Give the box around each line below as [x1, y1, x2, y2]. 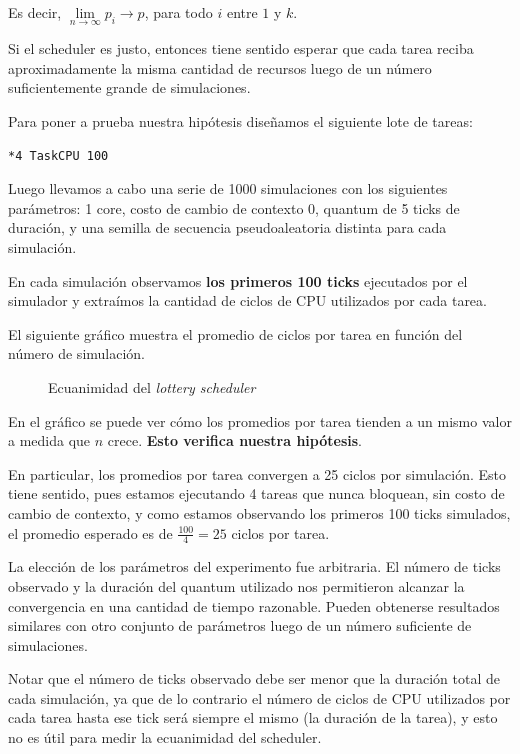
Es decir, [8, 2, 62, 22]
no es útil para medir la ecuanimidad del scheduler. [8, 727, 322, 748]
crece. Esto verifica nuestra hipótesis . [107, 430, 362, 451]
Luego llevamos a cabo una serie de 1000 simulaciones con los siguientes [8, 178, 448, 199]
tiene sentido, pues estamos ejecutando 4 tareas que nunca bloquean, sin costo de [8, 483, 505, 504]
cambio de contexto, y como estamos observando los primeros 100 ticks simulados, [8, 502, 511, 523]
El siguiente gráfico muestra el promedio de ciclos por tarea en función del [8, 323, 463, 344]
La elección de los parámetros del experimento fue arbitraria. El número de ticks [8, 556, 501, 577]
